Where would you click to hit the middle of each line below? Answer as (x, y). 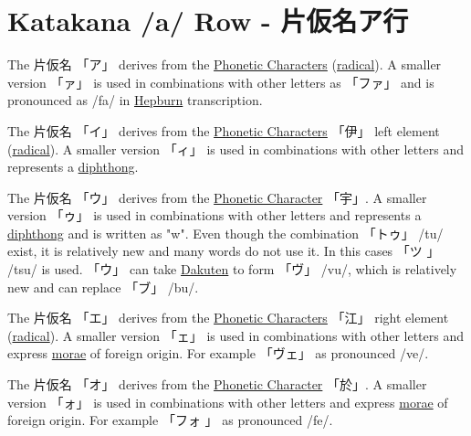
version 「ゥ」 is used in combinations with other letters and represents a (215, 215)
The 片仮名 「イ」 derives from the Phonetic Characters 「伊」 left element (224, 130)
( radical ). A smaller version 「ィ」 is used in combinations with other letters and (236, 149)
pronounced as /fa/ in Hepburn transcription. (135, 100)
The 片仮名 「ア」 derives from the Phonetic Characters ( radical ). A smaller (225, 64)
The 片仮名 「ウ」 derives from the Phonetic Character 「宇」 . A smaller (217, 197)
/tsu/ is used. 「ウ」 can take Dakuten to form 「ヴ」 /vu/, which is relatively (232, 269)
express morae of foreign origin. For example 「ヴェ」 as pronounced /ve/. (218, 353)
